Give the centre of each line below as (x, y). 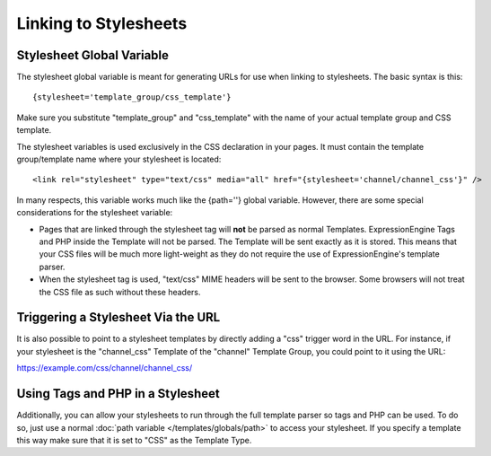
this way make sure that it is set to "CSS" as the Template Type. (134, 440)
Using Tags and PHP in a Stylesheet (118, 394)
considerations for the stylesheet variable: (95, 213)
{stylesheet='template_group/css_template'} (132, 97)
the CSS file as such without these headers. (120, 292)
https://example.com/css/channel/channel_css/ (105, 368)
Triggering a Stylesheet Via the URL (118, 317)
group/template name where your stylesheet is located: (119, 159)
